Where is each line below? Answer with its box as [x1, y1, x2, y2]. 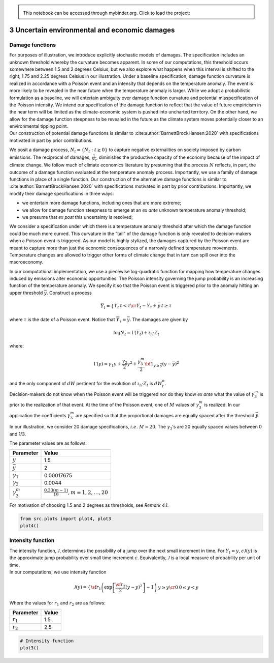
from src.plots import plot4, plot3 [20, 515, 112, 522]
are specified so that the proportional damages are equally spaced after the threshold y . [75, 412, 260, 418]
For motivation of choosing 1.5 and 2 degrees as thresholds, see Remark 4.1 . [9, 502, 169, 508]
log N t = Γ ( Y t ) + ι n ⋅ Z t [113, 330, 160, 337]
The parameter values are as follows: [9, 440, 87, 446]
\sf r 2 [115, 582, 126, 589]
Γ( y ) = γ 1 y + [93, 361, 121, 368]
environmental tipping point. [9, 123, 68, 129]
